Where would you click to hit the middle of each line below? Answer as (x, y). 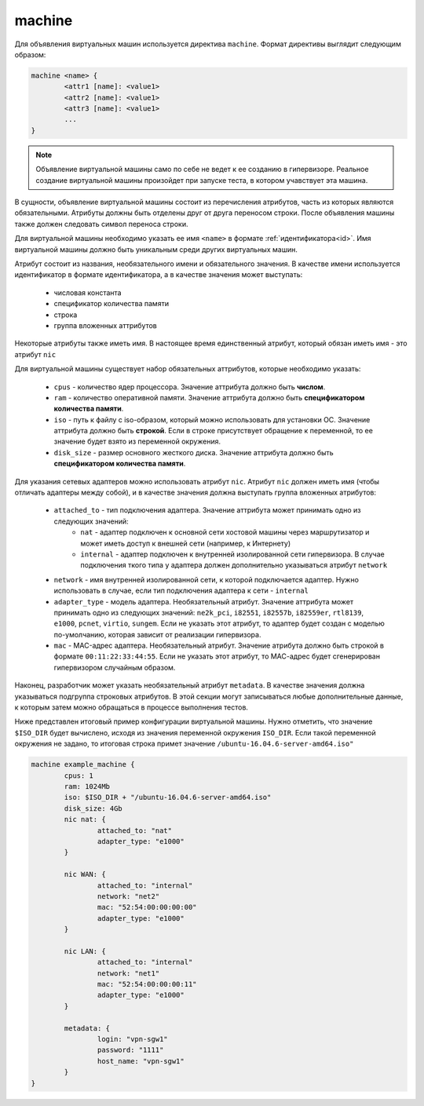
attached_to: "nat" (135, 830)
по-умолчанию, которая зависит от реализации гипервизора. (157, 634)
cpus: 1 (79, 776)
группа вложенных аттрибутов (105, 325)
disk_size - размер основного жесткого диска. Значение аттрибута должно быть (194, 452)
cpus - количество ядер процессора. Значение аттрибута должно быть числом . (190, 387)
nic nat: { (85, 819)
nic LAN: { (85, 951)
